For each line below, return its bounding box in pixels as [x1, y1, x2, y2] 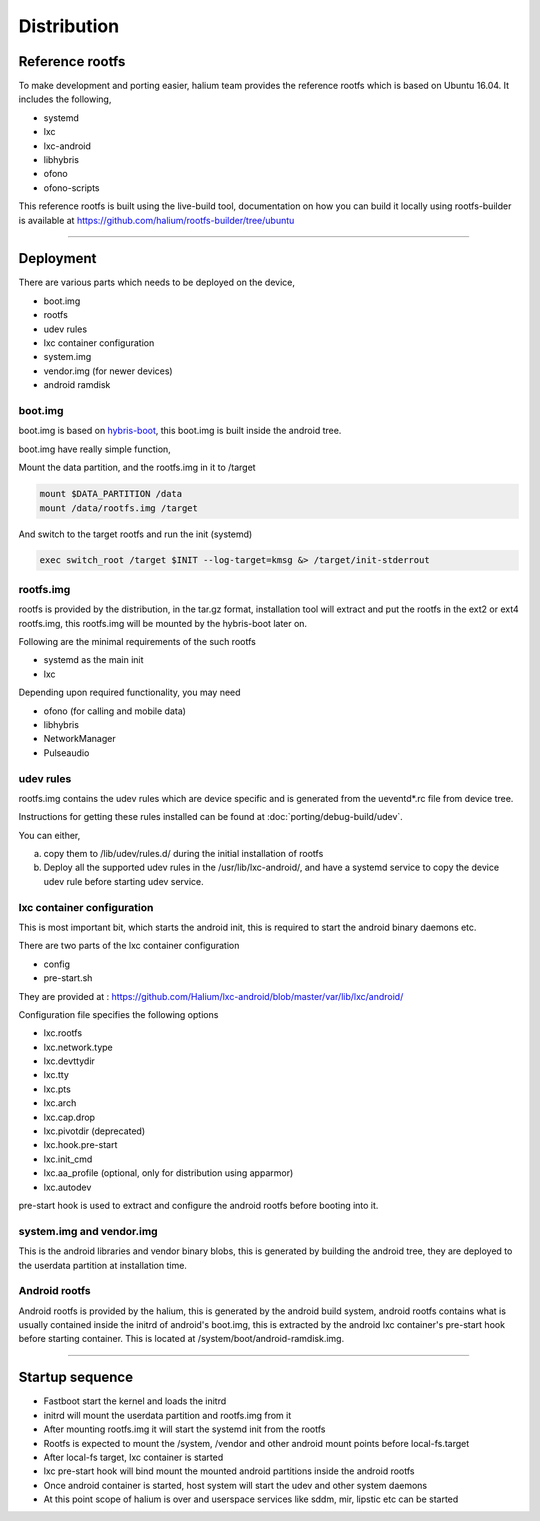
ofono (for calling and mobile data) [43, 705, 187, 717]
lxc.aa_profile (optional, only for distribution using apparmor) [43, 1167, 294, 1179]
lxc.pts [43, 1083, 72, 1095]
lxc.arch [43, 1097, 77, 1109]
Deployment [18, 250, 97, 267]
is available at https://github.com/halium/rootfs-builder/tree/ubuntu [18, 214, 295, 226]
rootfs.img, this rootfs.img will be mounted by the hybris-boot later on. [18, 617, 308, 629]
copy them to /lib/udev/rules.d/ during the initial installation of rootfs [43, 848, 324, 860]
